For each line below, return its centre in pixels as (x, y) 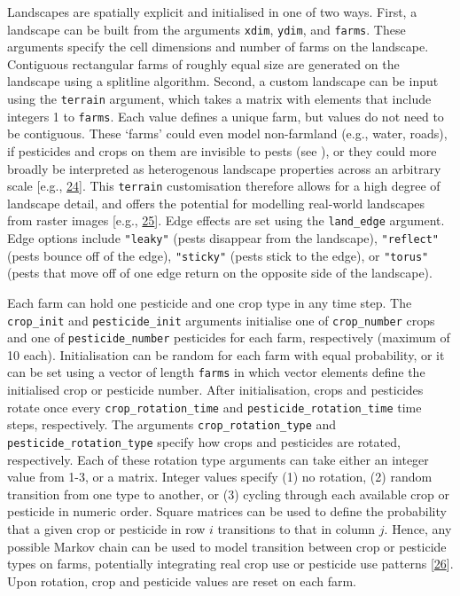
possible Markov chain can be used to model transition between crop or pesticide (227, 546)
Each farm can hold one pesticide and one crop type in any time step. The (210, 302)
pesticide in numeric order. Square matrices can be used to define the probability (227, 511)
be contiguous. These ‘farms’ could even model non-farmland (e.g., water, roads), (227, 133)
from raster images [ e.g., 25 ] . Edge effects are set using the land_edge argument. (226, 220)
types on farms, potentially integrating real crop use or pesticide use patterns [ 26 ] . (230, 564)
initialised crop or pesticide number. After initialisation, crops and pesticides (215, 390)
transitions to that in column (296, 529)
